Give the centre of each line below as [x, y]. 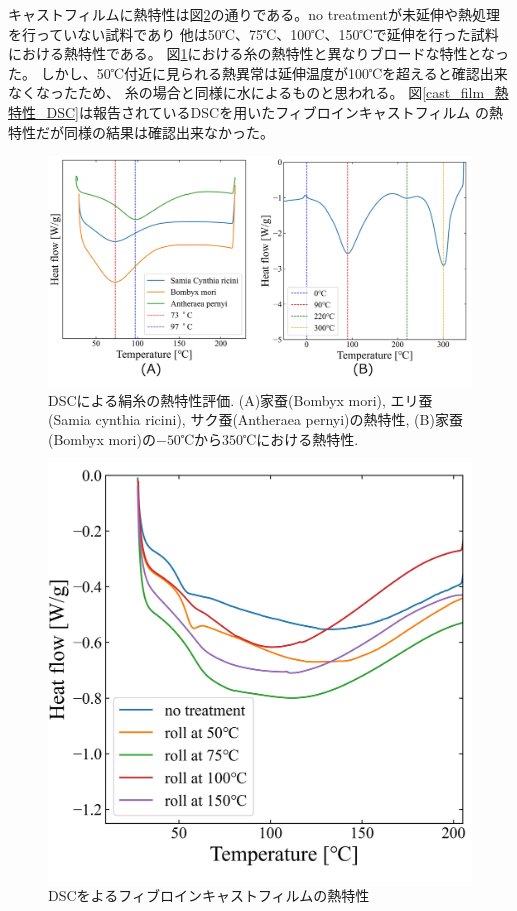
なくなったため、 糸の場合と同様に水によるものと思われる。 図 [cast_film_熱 [258, 92]
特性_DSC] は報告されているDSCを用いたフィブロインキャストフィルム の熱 [255, 111]
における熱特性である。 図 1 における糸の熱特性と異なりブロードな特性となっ [259, 53]
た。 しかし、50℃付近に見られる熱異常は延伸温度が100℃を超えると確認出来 [258, 72]
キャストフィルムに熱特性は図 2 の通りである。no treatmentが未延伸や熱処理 [254, 14]
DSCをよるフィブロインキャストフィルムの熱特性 [209, 894]
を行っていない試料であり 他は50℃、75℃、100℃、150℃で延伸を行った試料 [253, 33]
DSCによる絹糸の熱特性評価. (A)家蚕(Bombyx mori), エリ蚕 [240, 399]
